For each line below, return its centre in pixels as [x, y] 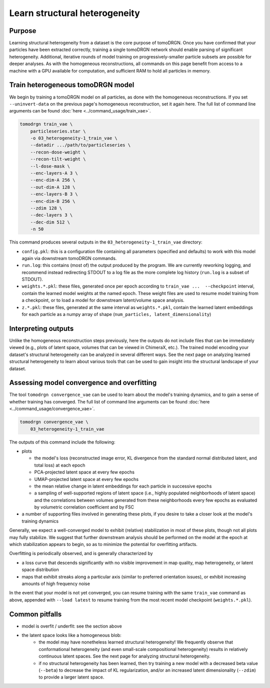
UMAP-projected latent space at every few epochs [86, 479]
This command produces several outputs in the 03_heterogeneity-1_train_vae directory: [106, 242]
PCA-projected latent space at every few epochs [84, 472]
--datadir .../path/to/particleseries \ [80, 145]
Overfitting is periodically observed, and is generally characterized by [81, 553]
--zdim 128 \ [46, 208]
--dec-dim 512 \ [50, 222]
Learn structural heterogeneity [74, 13]
